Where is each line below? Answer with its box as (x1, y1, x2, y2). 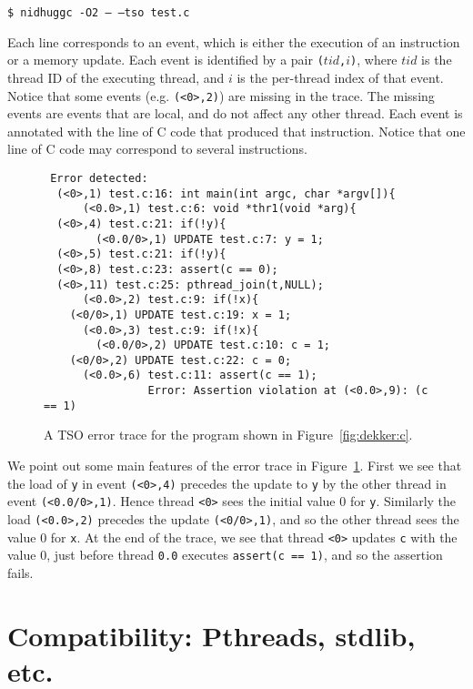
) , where (350, 50, 398, 69)
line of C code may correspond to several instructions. (7, 139, 307, 158)
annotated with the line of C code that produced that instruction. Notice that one (7, 121, 466, 140)
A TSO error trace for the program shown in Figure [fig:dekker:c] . (44, 425, 413, 444)
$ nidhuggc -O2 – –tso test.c (7, 6, 190, 19)
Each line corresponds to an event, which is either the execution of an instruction (7, 32, 460, 51)
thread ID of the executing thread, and (7, 67, 225, 86)
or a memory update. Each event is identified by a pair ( (7, 50, 324, 69)
